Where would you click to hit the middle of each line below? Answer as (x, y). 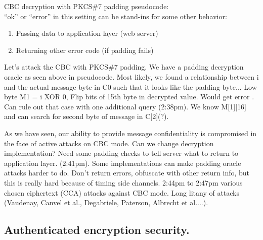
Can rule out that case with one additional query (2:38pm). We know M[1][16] (125, 106)
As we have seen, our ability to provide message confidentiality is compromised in (130, 133)
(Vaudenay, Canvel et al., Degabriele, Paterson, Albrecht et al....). (106, 202)
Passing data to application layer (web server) (87, 33)
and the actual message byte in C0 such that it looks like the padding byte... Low (130, 86)
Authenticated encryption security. (97, 230)
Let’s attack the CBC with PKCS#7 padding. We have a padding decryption (124, 67)
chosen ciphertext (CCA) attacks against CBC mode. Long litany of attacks (122, 192)
